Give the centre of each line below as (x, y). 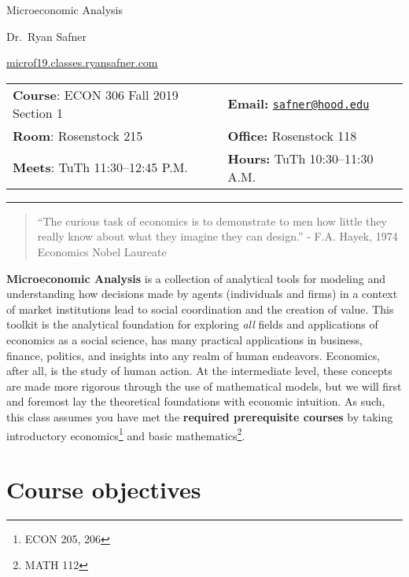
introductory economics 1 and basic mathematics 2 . (126, 434)
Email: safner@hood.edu (298, 104)
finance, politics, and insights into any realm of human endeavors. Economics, (193, 355)
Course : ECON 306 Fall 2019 (96, 94)
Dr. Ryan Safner (46, 36)
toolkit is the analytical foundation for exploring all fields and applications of (192, 324)
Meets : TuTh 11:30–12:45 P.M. (100, 167)
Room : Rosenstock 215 (78, 135)
